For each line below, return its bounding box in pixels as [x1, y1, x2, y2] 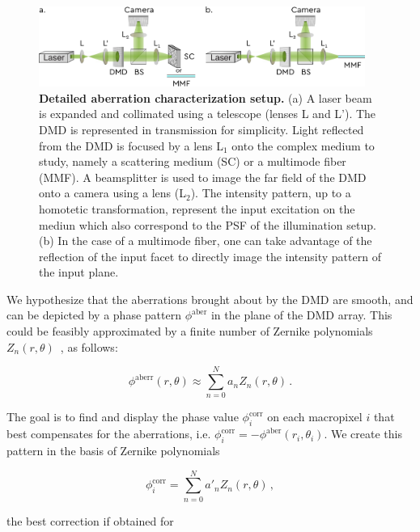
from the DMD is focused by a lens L [39, 137, 223, 154]
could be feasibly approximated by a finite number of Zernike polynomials [6, 323, 373, 340]
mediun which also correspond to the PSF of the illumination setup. [39, 216, 376, 233]
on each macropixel [267, 408, 363, 425]
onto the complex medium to [231, 137, 375, 154]
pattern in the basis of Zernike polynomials [6, 441, 220, 458]
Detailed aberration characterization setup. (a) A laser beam [39, 89, 372, 106]
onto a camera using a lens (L [39, 184, 186, 201]
